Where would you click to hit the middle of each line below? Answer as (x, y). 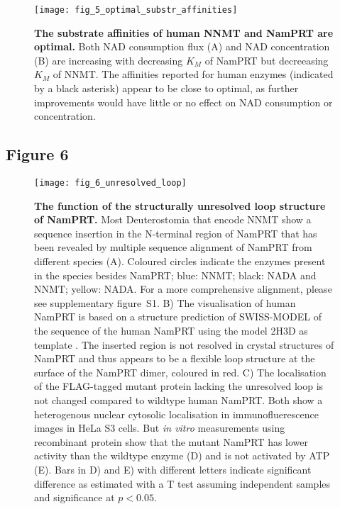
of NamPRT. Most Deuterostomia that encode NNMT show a (173, 219)
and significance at (75, 497)
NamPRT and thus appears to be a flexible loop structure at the (175, 358)
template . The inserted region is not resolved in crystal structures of (184, 344)
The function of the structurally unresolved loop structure (180, 205)
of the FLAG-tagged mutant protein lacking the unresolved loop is (179, 386)
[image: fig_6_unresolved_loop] (110, 183)
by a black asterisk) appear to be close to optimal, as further (166, 88)
